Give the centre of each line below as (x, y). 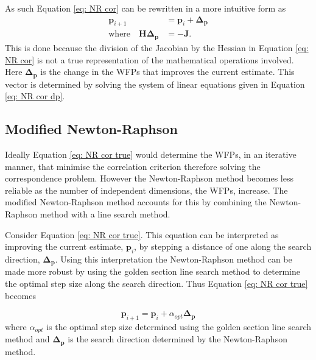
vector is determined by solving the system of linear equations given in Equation (155, 84)
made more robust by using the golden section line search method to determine (153, 271)
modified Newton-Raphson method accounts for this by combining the (136, 202)
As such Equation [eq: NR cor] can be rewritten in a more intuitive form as (146, 8)
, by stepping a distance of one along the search (223, 246)
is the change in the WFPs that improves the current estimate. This (167, 72)
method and (27, 339)
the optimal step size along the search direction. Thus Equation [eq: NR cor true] (156, 283)
